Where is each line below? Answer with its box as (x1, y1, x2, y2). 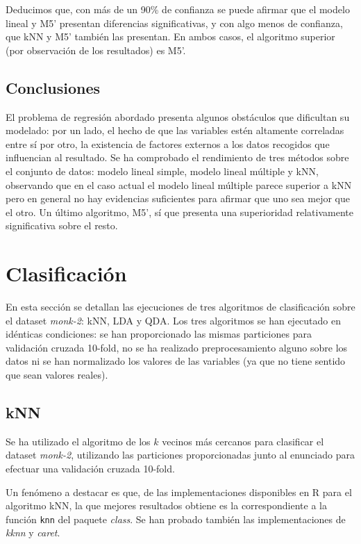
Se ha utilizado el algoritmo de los (6, 434, 151, 448)
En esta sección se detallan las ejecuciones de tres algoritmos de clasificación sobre (6, 299, 355, 314)
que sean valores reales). (6, 368, 108, 382)
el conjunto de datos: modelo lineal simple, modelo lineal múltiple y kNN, (6, 163, 319, 178)
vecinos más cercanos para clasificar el (162, 434, 324, 448)
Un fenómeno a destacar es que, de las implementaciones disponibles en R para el (6, 484, 352, 499)
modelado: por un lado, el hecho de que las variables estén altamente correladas (6, 123, 344, 138)
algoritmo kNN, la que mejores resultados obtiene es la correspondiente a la (6, 498, 327, 513)
